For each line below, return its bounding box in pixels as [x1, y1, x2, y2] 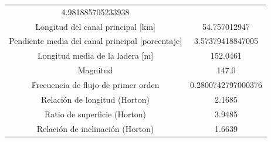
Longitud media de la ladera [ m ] [38, 49, 154, 62]
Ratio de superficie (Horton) [45, 107, 147, 120]
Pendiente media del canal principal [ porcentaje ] [9, 35, 182, 47]
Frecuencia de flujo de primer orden [31, 78, 160, 90]
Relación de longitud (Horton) [41, 93, 150, 105]
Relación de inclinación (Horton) [36, 122, 154, 134]
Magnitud [77, 64, 113, 76]
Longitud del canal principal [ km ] [35, 20, 155, 32]
